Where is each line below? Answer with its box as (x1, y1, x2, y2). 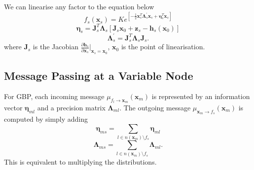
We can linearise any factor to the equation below (4, 1, 154, 11)
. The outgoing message (119, 102, 191, 112)
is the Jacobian (33, 41, 78, 52)
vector (4, 102, 23, 112)
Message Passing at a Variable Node (4, 68, 193, 83)
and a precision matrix (37, 102, 106, 112)
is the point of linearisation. (121, 41, 205, 52)
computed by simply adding (4, 114, 88, 124)
